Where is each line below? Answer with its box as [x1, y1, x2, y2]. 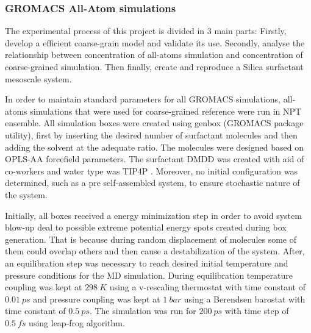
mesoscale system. [5, 72, 72, 85]
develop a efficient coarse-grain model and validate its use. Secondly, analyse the [5, 36, 305, 49]
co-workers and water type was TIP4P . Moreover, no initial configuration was [5, 164, 298, 177]
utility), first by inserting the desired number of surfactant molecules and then [5, 128, 298, 141]
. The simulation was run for [89, 304, 196, 317]
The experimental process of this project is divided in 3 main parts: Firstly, [5, 24, 287, 37]
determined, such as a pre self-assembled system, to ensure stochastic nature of [5, 176, 300, 189]
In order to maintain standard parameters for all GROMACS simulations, [5, 93, 281, 106]
